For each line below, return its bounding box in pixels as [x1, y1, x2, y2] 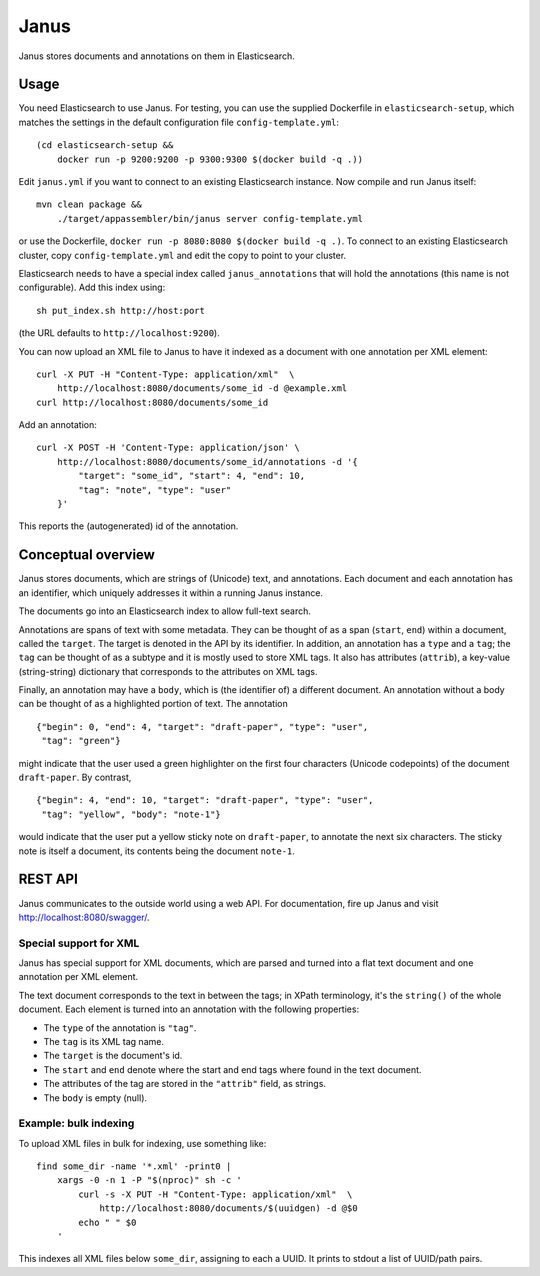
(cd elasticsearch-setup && [36, 140, 174, 151]
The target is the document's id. [43, 1050, 183, 1062]
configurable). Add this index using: [18, 281, 166, 294]
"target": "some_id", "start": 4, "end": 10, [78, 470, 305, 482]
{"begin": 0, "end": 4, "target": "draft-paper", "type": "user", [36, 721, 369, 732]
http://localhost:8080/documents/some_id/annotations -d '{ [56, 456, 359, 467]
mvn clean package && [36, 199, 142, 210]
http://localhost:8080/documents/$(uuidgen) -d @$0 [99, 1203, 359, 1214]
